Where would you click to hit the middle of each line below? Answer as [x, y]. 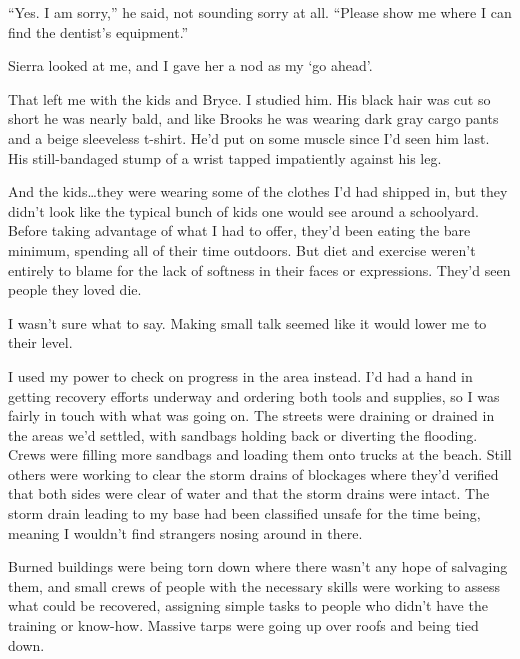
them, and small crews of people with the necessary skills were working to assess [254, 585]
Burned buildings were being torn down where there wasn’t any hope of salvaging [258, 566]
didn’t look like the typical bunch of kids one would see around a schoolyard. [243, 210]
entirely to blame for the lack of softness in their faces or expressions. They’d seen [259, 269]
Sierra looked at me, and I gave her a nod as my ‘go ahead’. [190, 65]
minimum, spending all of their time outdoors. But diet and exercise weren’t [242, 249]
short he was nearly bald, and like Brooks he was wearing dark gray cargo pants [253, 118]
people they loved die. [75, 289]
